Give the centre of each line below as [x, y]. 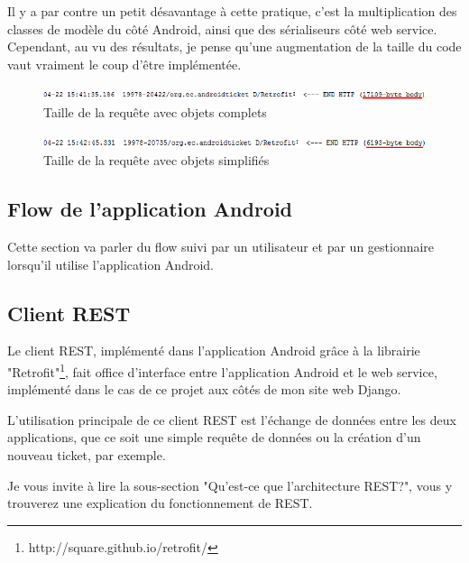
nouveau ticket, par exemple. [87, 454]
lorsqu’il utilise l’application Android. [110, 264]
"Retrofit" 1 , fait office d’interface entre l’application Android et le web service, [222, 370]
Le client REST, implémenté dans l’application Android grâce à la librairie [214, 351]
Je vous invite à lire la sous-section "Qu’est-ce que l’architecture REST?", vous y [230, 485]
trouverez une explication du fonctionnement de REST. [160, 503]
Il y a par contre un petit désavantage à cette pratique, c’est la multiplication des [232, 11]
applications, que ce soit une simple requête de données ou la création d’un [214, 437]
